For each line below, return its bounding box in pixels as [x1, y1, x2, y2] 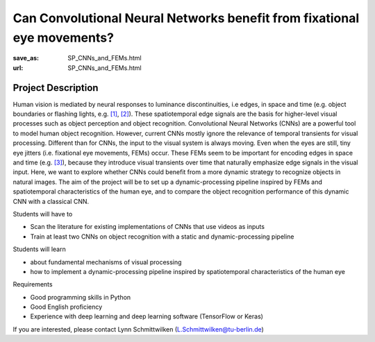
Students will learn [12, 245, 66, 253]
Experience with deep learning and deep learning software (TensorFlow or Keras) [30, 312, 264, 320]
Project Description [12, 82, 99, 94]
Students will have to [12, 210, 73, 218]
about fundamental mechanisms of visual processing [30, 257, 182, 266]
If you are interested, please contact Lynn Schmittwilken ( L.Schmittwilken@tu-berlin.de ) [12, 325, 264, 333]
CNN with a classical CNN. [12, 197, 90, 205]
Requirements [12, 280, 53, 289]
